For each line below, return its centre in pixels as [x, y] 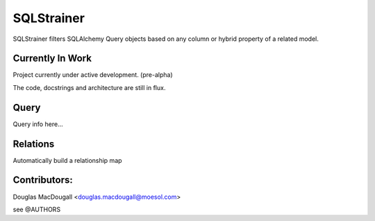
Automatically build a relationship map [67, 160]
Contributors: [43, 180]
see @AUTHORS [37, 209]
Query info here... [38, 124]
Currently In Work [52, 59]
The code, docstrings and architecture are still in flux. [89, 87]
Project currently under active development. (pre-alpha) [93, 75]
